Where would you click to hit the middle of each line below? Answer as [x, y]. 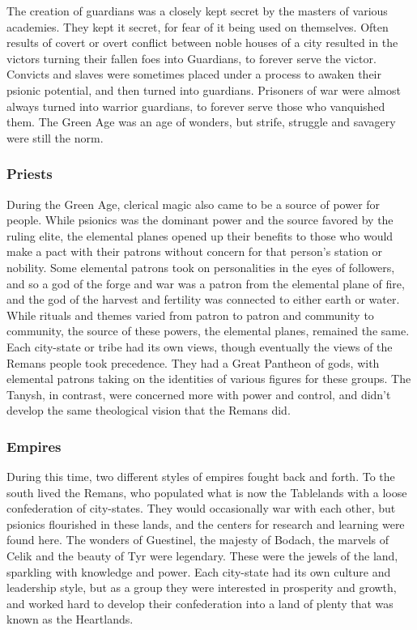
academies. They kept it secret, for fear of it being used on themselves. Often [198, 26]
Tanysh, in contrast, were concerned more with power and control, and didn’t [199, 394]
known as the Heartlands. [70, 619]
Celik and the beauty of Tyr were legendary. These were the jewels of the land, [202, 556]
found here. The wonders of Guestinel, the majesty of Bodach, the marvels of [198, 540]
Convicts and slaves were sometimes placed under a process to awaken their [194, 74]
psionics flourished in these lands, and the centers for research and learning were [206, 524]
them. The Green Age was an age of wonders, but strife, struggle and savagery [201, 122]
